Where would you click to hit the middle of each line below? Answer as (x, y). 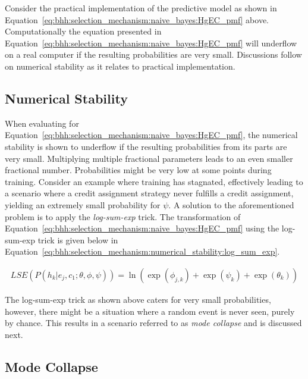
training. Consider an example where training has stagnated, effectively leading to (154, 181)
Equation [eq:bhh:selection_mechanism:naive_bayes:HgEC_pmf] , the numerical (151, 135)
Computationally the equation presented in (83, 31)
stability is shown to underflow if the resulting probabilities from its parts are (146, 146)
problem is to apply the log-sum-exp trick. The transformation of (123, 216)
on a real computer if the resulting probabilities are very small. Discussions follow (153, 54)
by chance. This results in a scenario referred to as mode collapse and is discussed (153, 323)
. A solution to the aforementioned (231, 204)
